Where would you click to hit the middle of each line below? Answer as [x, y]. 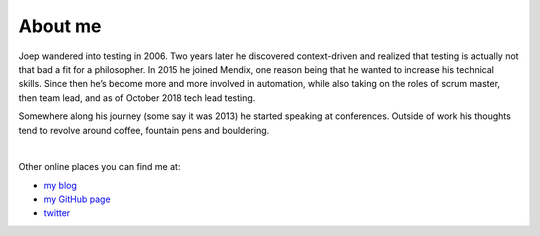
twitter [57, 213]
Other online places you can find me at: [99, 167]
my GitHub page [77, 199]
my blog [60, 185]
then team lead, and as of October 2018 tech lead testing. [137, 97]
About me [60, 26]
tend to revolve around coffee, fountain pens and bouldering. [144, 130]
